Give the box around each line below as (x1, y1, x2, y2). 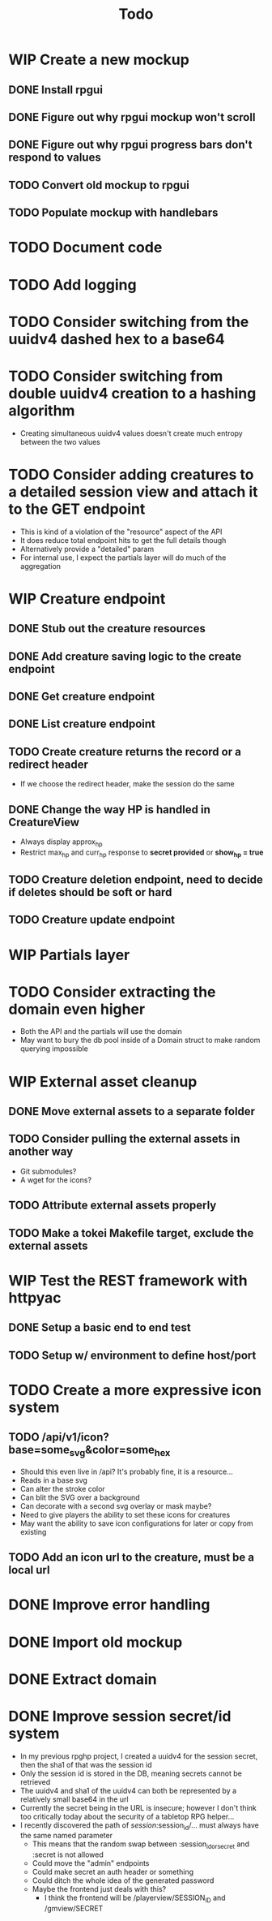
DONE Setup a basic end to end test (8, 1320, 192, 1335)
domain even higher (8, 1000, 146, 1019)
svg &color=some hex (69, 1443, 171, 1459)
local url (8, 1563, 50, 1577)
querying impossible (19, 1044, 89, 1053)
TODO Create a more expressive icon (8, 1380, 261, 1399)
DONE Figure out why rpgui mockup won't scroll (8, 110, 256, 124)
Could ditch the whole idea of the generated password (32, 1876, 215, 1885)
